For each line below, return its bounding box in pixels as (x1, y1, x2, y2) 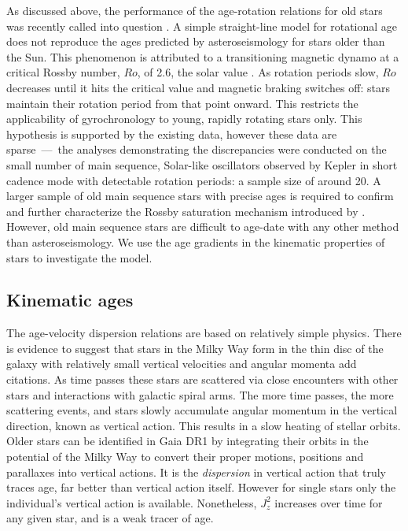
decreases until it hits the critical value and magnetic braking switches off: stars (6, 79, 390, 95)
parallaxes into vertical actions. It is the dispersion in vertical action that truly (6, 463, 386, 480)
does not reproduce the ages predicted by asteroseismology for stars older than (6, 33, 385, 50)
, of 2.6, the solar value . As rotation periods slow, (137, 64, 379, 80)
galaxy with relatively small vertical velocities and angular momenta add (6, 355, 357, 372)
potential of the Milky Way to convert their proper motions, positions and (6, 448, 364, 465)
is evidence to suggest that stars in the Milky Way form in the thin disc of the (6, 340, 384, 356)
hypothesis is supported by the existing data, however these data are (6, 125, 337, 142)
